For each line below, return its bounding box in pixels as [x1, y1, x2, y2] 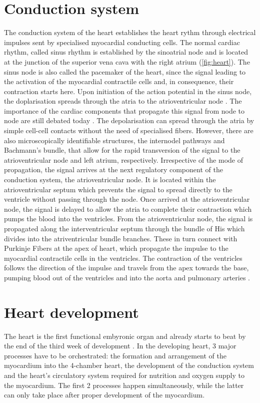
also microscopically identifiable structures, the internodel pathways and [4, 135, 225, 145]
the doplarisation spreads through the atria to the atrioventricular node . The [4, 96, 242, 106]
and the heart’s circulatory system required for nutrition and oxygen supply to [4, 370, 244, 380]
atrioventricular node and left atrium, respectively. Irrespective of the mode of [4, 154, 243, 165]
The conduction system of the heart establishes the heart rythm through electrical [4, 27, 256, 38]
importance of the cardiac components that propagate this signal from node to [4, 105, 245, 116]
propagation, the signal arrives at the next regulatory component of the [4, 164, 223, 175]
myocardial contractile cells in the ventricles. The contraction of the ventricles [4, 252, 242, 263]
